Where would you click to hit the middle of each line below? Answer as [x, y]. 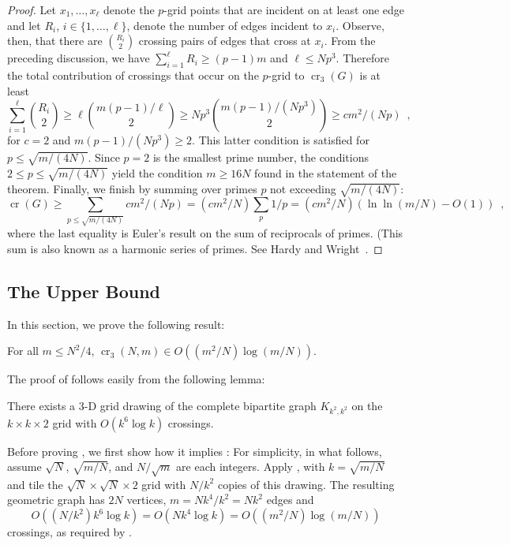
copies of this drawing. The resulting [306, 484]
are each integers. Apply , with [251, 467]
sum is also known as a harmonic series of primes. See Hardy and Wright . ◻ [195, 248]
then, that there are [55, 41]
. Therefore [362, 58]
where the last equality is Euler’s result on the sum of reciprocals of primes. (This [205, 233]
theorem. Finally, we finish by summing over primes [132, 188]
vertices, [146, 500]
